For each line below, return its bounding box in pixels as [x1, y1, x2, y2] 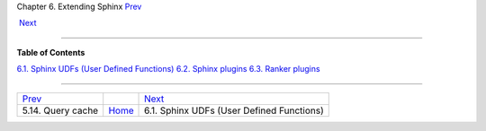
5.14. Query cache [22, 104, 99, 117]
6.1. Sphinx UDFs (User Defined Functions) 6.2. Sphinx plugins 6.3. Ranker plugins [16, 64, 320, 74]
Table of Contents [16, 47, 85, 57]
